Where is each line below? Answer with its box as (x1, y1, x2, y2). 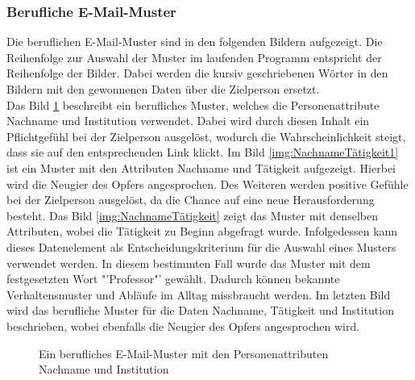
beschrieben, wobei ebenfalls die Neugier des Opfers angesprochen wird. (6, 317, 360, 334)
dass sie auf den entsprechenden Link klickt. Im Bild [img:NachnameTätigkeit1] (6, 144, 399, 161)
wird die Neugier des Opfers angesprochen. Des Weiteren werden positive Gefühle (6, 175, 409, 192)
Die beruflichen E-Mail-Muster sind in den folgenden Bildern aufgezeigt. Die (6, 33, 383, 50)
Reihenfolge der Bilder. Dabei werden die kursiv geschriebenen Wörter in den (6, 65, 388, 81)
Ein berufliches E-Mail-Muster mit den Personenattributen (39, 345, 329, 361)
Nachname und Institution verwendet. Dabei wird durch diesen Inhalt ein (6, 112, 370, 129)
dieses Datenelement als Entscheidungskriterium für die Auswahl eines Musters (6, 238, 396, 255)
